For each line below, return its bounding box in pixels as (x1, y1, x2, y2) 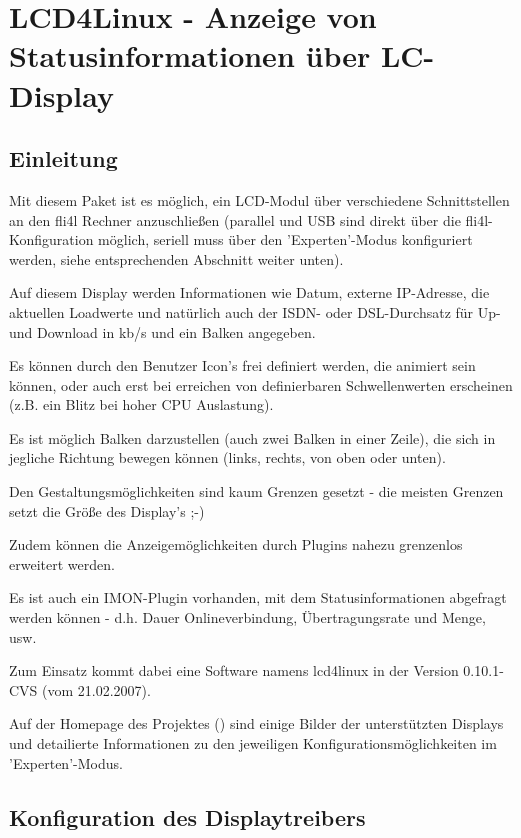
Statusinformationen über (9, 35, 371, 76)
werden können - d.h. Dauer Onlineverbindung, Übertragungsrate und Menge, (9, 607, 486, 628)
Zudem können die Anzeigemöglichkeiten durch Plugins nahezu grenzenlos (9, 534, 463, 555)
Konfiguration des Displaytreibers (9, 801, 366, 832)
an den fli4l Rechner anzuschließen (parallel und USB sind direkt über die (9, 209, 461, 230)
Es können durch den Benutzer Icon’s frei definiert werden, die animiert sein (9, 355, 476, 376)
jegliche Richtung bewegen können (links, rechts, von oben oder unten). (9, 447, 446, 468)
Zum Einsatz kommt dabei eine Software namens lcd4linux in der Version (9, 660, 459, 681)
